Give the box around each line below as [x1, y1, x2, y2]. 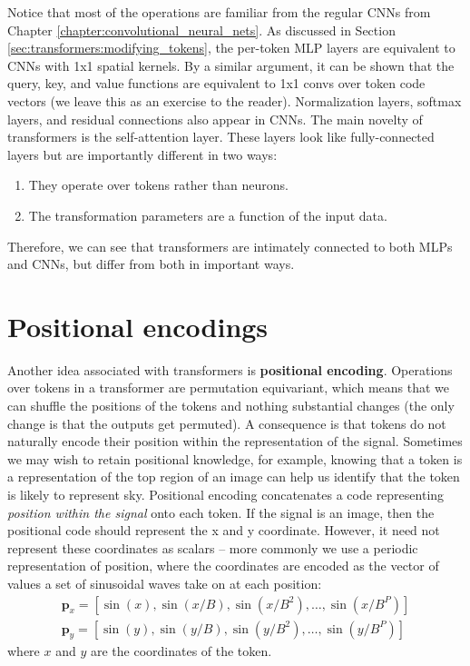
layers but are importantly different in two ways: [7, 144, 278, 164]
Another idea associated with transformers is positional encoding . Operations [7, 360, 453, 379]
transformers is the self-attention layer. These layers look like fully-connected [7, 127, 435, 146]
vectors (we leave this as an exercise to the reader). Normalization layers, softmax [7, 91, 462, 110]
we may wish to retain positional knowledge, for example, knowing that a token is [7, 449, 463, 468]
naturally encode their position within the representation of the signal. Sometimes [7, 432, 463, 451]
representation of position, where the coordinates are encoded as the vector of [7, 556, 439, 575]
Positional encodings [7, 307, 269, 344]
